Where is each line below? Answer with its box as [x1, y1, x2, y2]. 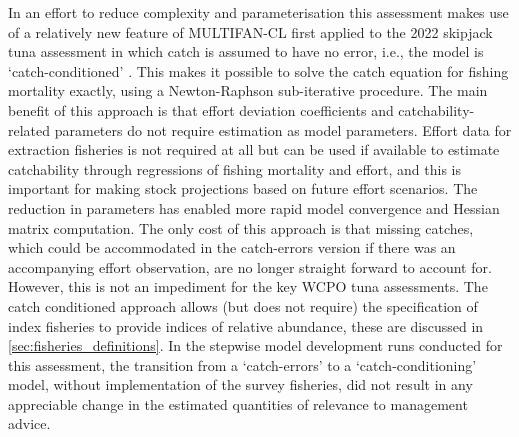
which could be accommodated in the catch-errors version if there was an [8, 237, 456, 258]
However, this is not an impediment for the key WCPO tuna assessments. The [8, 276, 488, 297]
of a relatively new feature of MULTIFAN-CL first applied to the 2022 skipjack [8, 21, 493, 42]
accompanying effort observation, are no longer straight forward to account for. [8, 256, 492, 277]
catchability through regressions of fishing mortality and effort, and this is [8, 158, 461, 179]
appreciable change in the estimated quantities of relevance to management [8, 393, 468, 414]
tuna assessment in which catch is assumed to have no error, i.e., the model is [8, 41, 484, 62]
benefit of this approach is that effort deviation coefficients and [8, 99, 394, 120]
